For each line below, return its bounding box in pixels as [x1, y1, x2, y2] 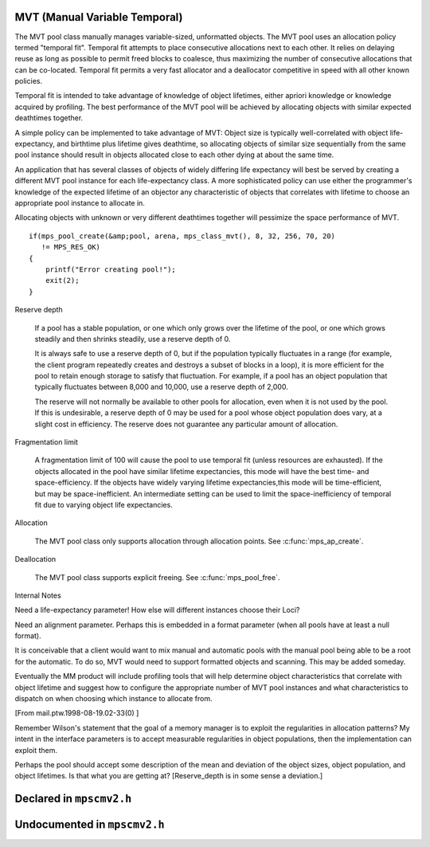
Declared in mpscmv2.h [14, 792, 132, 806]
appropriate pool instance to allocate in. [14, 198, 145, 207]
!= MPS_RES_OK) [41, 243, 101, 252]
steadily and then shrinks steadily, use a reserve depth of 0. [34, 334, 231, 343]
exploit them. [14, 745, 58, 755]
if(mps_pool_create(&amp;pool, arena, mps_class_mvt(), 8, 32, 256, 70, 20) [29, 231, 336, 241]
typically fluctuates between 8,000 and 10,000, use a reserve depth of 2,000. [34, 382, 288, 392]
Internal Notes [14, 590, 61, 600]
